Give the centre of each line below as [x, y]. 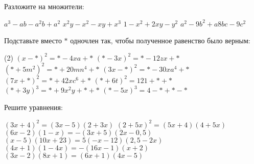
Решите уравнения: [33, 107]
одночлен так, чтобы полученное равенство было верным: [160, 40]
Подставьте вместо [33, 40]
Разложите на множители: [44, 6]
